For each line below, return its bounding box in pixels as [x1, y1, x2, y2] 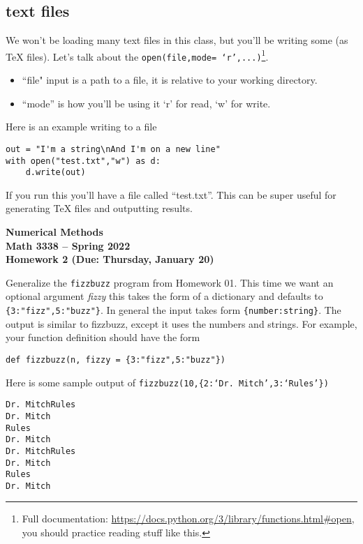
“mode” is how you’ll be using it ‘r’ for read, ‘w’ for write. [22, 96, 271, 110]
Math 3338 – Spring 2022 [6, 238, 131, 252]
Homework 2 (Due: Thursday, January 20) [6, 252, 214, 266]
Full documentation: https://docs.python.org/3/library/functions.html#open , [22, 511, 355, 526]
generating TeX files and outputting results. [6, 201, 193, 216]
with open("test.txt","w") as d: [6, 156, 161, 166]
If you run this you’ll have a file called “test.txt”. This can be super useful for [6, 187, 336, 202]
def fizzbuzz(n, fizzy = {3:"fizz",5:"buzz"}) [6, 354, 225, 365]
